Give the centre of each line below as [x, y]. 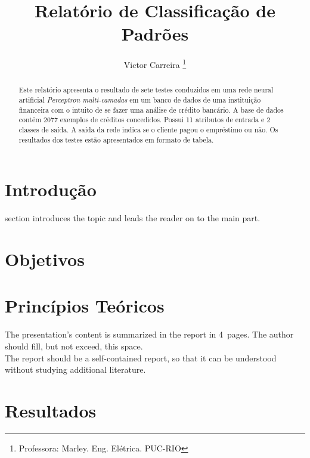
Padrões [155, 34]
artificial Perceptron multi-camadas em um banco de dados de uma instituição [140, 100]
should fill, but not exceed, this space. [74, 346]
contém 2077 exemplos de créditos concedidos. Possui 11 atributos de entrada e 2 [145, 120]
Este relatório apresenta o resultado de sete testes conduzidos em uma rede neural [146, 90]
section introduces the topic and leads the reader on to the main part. [133, 218]
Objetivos [45, 259]
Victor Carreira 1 [155, 64]
